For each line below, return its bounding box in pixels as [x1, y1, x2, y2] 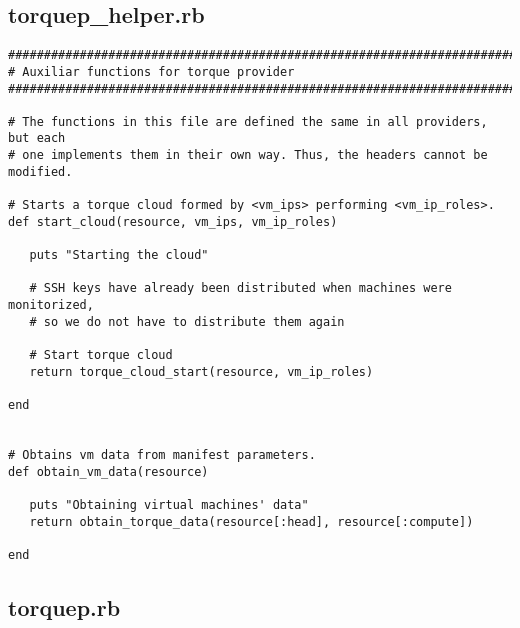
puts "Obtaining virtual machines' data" [29, 497, 309, 512]
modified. [8, 164, 73, 179]
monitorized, [8, 298, 94, 313]
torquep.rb [8, 591, 121, 622]
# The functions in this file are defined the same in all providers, [8, 114, 488, 129]
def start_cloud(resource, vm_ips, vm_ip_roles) [8, 214, 338, 229]
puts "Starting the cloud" [29, 248, 209, 263]
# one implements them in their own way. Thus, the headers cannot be [8, 148, 488, 163]
